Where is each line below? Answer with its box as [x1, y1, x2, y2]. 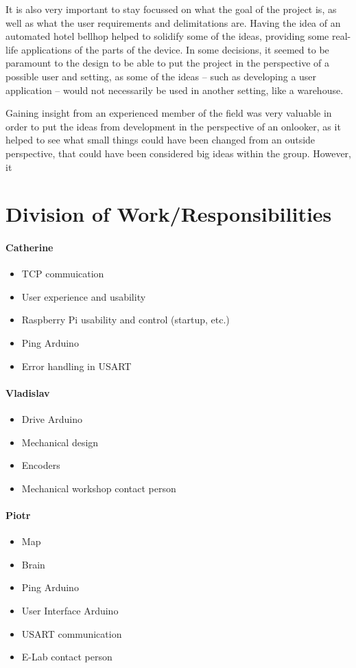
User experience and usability [21, 289, 146, 303]
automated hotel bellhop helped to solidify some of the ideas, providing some [5, 29, 329, 43]
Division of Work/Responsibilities [5, 200, 332, 228]
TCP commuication [21, 266, 104, 281]
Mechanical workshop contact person [21, 481, 176, 495]
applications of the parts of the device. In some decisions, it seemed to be [21, 42, 329, 56]
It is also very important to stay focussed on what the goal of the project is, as [5, 2, 337, 16]
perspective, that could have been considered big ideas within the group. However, [5, 146, 351, 160]
